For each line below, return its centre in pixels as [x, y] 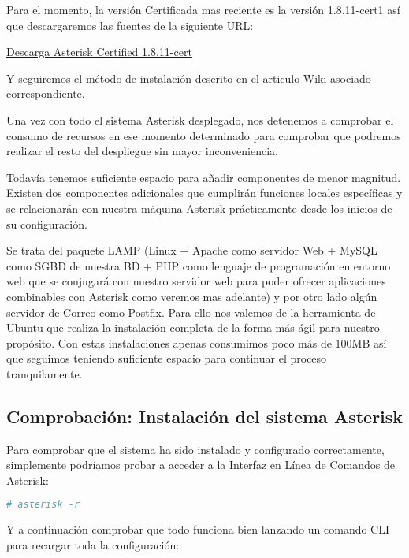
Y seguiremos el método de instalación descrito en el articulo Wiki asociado [189, 78]
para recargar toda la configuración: [93, 544]
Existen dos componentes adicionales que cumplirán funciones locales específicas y [204, 193]
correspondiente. [46, 93]
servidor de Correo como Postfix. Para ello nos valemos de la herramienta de [191, 312]
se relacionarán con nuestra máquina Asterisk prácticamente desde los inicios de [199, 208]
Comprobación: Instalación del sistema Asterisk [205, 416]
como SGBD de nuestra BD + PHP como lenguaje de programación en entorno [199, 265]
